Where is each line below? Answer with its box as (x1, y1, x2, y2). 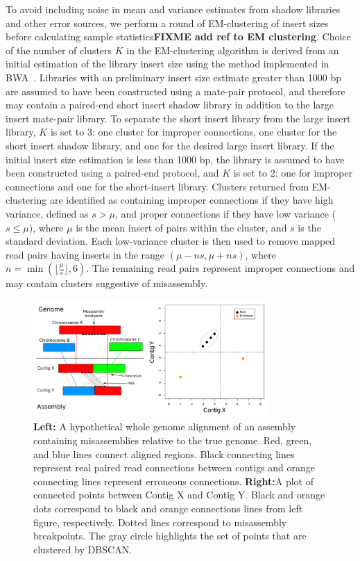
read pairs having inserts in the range (6, 247, 165, 261)
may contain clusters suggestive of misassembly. (6, 276, 208, 291)
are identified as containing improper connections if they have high (49, 193, 334, 207)
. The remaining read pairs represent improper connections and (86, 261, 355, 275)
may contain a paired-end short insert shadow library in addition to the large (6, 97, 334, 112)
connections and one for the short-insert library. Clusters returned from (6, 179, 309, 193)
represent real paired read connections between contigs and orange (33, 460, 316, 475)
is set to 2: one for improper (233, 165, 353, 180)
